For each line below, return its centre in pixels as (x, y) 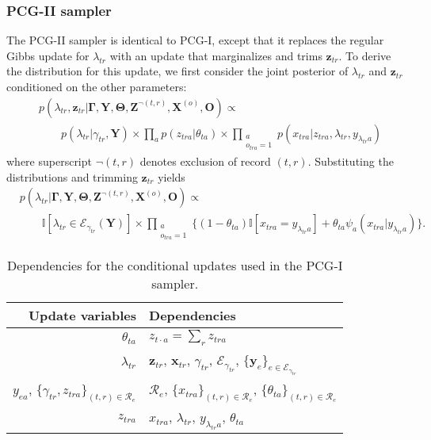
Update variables (82, 316)
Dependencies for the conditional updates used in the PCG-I (175, 266)
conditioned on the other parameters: (97, 86)
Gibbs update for (48, 55)
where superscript (49, 161)
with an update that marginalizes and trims (216, 55)
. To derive (365, 55)
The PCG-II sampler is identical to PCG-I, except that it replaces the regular (195, 40)
